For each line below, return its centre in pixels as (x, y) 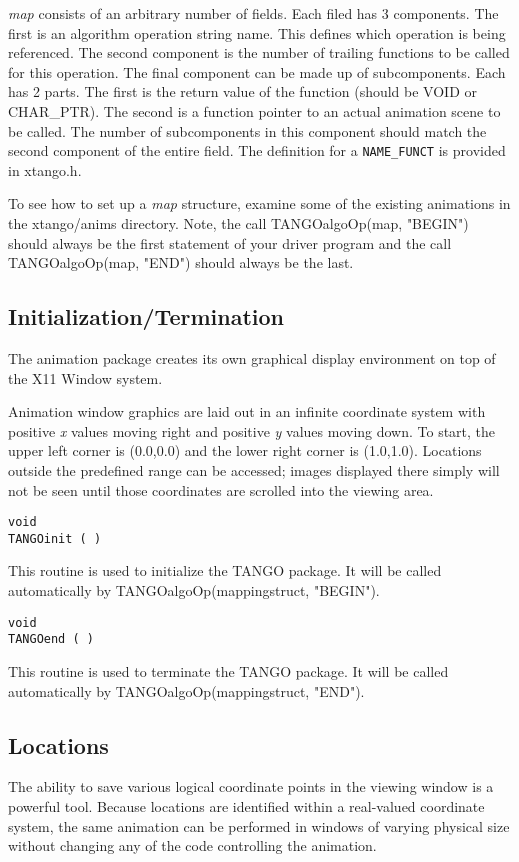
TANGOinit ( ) (55, 538)
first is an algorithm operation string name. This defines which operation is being (257, 32)
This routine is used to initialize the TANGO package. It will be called (225, 570)
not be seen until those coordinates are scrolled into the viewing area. (221, 489)
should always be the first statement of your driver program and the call (230, 242)
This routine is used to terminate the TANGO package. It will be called (228, 670)
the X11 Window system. (85, 377)
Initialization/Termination (146, 316)
